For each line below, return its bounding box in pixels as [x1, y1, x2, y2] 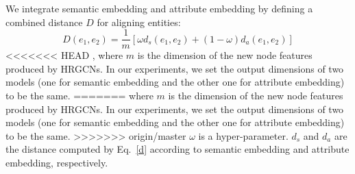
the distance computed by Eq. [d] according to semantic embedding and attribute [5, 142, 350, 156]
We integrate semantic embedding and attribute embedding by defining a [5, 1, 313, 15]
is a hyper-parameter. [198, 128, 289, 142]
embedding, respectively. [5, 156, 108, 169]
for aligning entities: [97, 14, 181, 29]
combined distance [5, 14, 83, 29]
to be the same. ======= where [5, 88, 154, 103]
